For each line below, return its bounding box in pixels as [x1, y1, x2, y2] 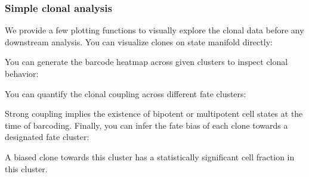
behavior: [5, 67, 39, 79]
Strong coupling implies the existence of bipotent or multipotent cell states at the [5, 107, 303, 120]
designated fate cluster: [5, 131, 89, 143]
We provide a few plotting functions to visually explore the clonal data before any [5, 24, 304, 36]
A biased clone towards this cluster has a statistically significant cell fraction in [5, 150, 295, 163]
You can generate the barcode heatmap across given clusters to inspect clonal [5, 55, 288, 68]
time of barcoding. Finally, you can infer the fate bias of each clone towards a [5, 119, 288, 131]
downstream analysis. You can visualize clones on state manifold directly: [5, 35, 273, 48]
